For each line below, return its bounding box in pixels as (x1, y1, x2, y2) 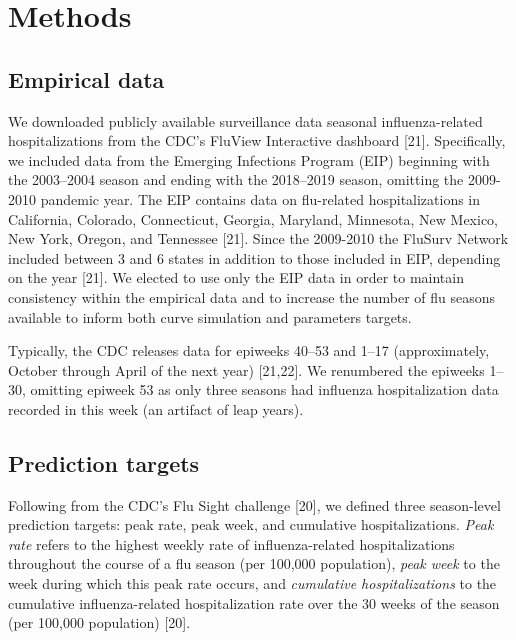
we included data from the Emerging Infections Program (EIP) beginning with (8, 149, 490, 170)
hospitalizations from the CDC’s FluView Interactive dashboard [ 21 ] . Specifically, (8, 130, 506, 151)
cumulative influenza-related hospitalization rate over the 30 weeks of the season (8, 592, 500, 613)
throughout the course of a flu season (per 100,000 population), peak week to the (8, 553, 500, 574)
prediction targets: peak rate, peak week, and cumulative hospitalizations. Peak (8, 514, 494, 535)
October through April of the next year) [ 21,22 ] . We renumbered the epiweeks (8, 359, 485, 380)
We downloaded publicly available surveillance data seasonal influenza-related (8, 110, 483, 131)
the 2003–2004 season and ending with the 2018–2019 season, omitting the (8, 169, 464, 190)
